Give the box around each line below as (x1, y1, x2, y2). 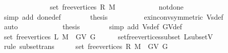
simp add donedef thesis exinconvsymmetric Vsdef (4, 11, 223, 22)
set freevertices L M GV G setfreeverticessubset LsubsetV (4, 31, 213, 41)
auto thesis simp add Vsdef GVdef (4, 21, 182, 32)
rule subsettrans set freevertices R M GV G (4, 41, 168, 51)
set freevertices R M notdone (49, 2, 184, 12)
